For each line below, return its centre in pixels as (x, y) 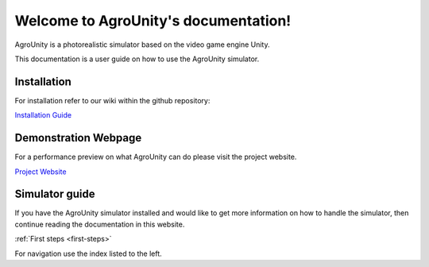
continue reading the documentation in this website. (100, 224)
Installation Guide (43, 115)
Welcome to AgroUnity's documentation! (153, 21)
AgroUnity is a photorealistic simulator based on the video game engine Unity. (142, 44)
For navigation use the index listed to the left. (88, 253)
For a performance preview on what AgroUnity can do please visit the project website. (156, 157)
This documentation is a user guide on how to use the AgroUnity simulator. (137, 59)
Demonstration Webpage (78, 138)
